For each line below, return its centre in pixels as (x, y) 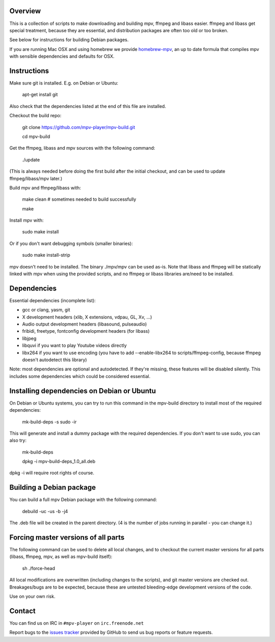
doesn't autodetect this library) (54, 360)
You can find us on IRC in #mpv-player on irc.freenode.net (77, 623)
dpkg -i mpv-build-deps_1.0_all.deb (59, 462)
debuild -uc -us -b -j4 (45, 511)
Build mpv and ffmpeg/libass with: (45, 188)
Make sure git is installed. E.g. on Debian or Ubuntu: (64, 83)
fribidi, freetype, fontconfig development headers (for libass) (86, 331)
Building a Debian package (53, 487)
